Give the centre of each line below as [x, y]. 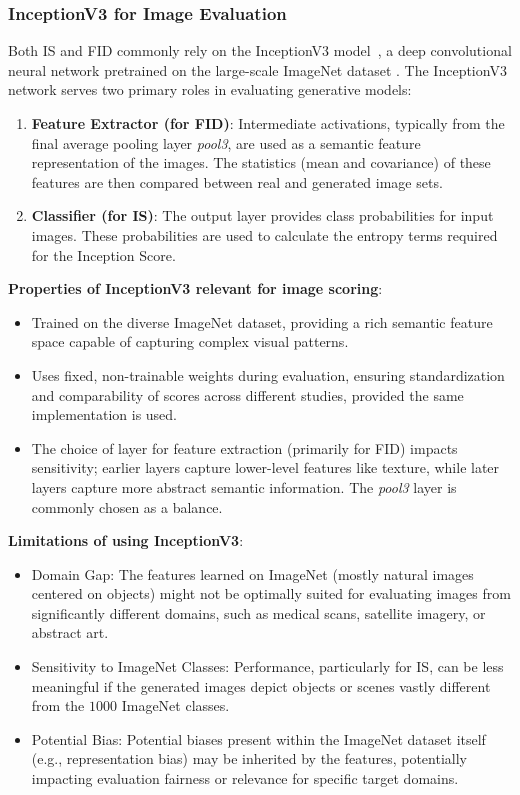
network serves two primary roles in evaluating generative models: [210, 89]
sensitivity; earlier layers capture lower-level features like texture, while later [265, 467]
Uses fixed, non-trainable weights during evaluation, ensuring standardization [268, 374]
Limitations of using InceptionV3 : [126, 540]
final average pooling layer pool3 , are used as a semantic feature [226, 142]
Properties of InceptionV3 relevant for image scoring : [195, 288]
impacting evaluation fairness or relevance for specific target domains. [245, 778]
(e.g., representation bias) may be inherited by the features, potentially [249, 758]
